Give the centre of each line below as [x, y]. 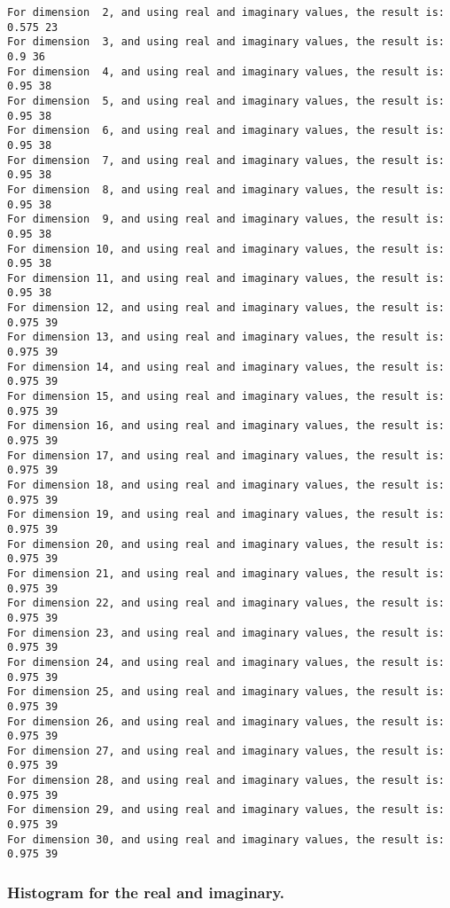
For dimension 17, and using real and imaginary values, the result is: [226, 455]
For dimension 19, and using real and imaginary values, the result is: [226, 515]
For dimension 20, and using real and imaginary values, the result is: [226, 544]
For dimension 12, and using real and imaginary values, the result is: [226, 308]
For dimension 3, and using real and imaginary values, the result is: [226, 42]
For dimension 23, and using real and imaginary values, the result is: [226, 633]
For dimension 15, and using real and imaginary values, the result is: [226, 397]
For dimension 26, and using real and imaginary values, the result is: [226, 721]
